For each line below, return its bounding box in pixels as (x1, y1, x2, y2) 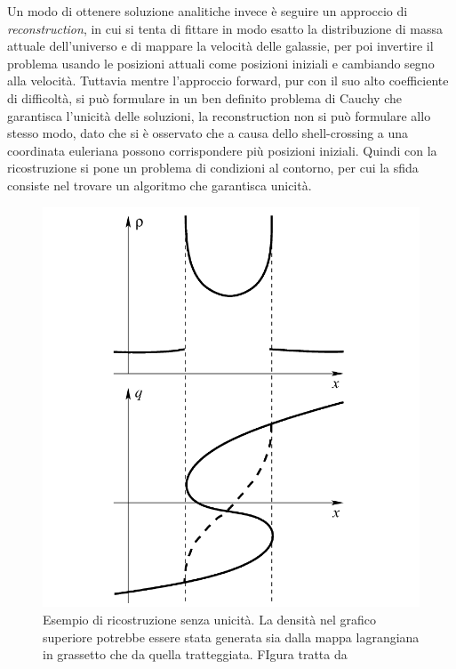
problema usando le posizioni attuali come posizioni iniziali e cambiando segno (7, 53, 435, 72)
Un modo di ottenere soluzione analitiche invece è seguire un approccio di (7, 2, 408, 20)
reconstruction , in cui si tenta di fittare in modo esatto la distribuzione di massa (7, 19, 444, 37)
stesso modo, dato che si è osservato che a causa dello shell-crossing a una (7, 124, 409, 142)
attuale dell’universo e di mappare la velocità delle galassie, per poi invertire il (7, 36, 434, 55)
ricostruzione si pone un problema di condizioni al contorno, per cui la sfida (7, 158, 419, 177)
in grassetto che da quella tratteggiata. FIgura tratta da (43, 645, 348, 664)
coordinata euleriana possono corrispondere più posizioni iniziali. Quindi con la (7, 141, 437, 159)
